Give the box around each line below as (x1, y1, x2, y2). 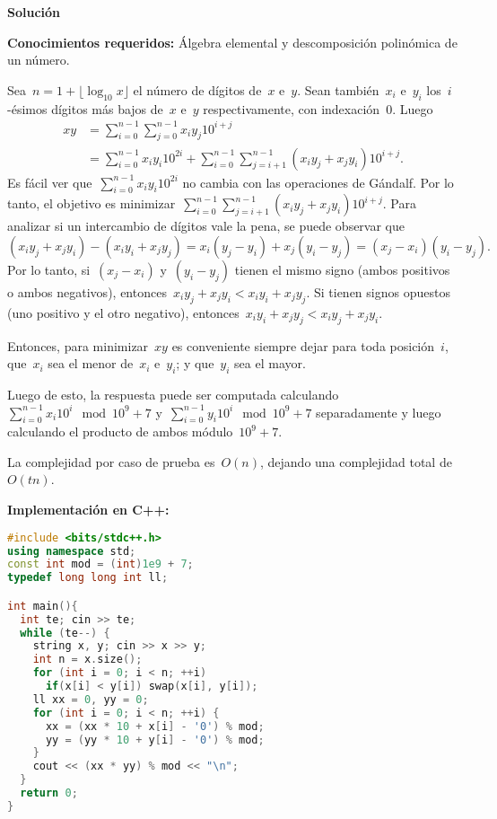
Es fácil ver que (7, 172, 92, 191)
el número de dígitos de (133, 80, 262, 99)
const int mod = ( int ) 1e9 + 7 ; (7, 558, 194, 571)
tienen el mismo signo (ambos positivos (234, 260, 450, 278)
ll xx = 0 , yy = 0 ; (32, 692, 149, 706)
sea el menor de (48, 354, 134, 373)
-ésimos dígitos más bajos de (7, 99, 163, 118)
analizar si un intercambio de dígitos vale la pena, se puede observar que (7, 216, 405, 235)
